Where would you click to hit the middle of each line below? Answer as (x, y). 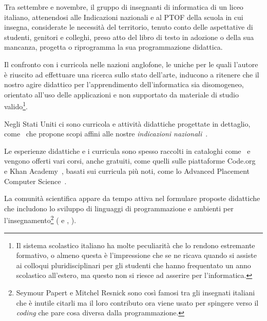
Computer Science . (35, 181)
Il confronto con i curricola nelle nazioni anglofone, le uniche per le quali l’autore (131, 64)
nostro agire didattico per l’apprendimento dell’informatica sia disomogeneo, (124, 84)
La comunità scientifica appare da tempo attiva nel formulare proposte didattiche (132, 198)
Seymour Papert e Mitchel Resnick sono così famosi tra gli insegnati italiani (136, 292)
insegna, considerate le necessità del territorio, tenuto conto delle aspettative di (129, 27)
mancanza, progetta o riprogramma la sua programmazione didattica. (113, 47)
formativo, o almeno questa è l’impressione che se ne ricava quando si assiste (136, 255)
